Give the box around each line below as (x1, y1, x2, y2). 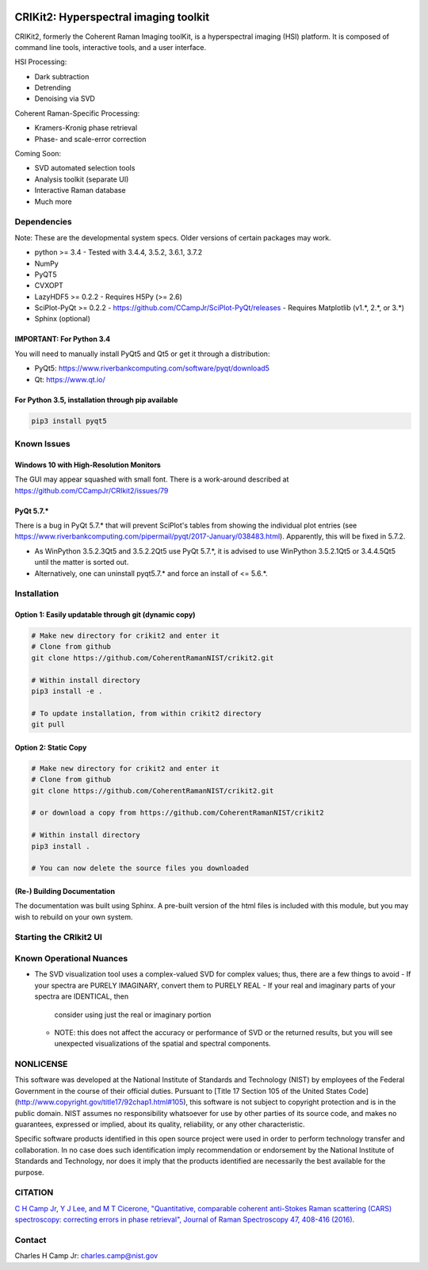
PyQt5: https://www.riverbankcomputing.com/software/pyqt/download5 (34, 363, 269, 373)
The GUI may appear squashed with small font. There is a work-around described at (14, 474, 289, 484)
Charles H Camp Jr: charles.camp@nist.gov (14, 1251, 159, 1260)
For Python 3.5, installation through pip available (14, 395, 178, 405)
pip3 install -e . (31, 687, 103, 696)
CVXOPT (34, 281, 63, 290)
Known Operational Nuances (14, 953, 128, 964)
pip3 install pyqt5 (31, 416, 107, 425)
